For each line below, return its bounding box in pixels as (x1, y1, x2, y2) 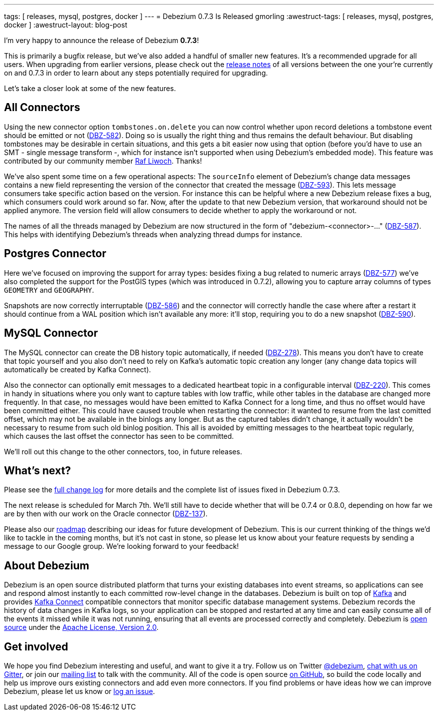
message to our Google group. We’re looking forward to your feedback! (4, 542, 239, 551)
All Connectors (4, 101, 80, 114)
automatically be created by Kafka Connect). (4, 365, 151, 374)
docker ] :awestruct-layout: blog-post (4, 21, 127, 29)
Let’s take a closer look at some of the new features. (4, 84, 176, 93)
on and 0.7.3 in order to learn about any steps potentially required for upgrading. (4, 69, 268, 77)
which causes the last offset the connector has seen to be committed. (4, 431, 234, 440)
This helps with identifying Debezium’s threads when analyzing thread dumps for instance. (4, 230, 302, 239)
